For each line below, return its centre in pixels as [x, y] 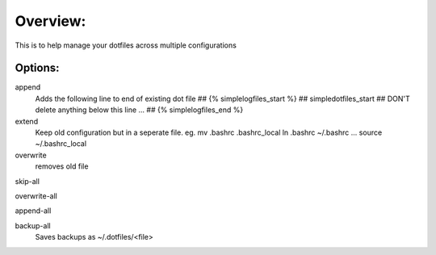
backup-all [33, 225]
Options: [37, 68]
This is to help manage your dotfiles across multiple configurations [126, 45]
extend [27, 121]
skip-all [27, 181]
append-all [33, 211]
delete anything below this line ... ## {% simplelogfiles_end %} [139, 110]
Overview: [50, 21]
